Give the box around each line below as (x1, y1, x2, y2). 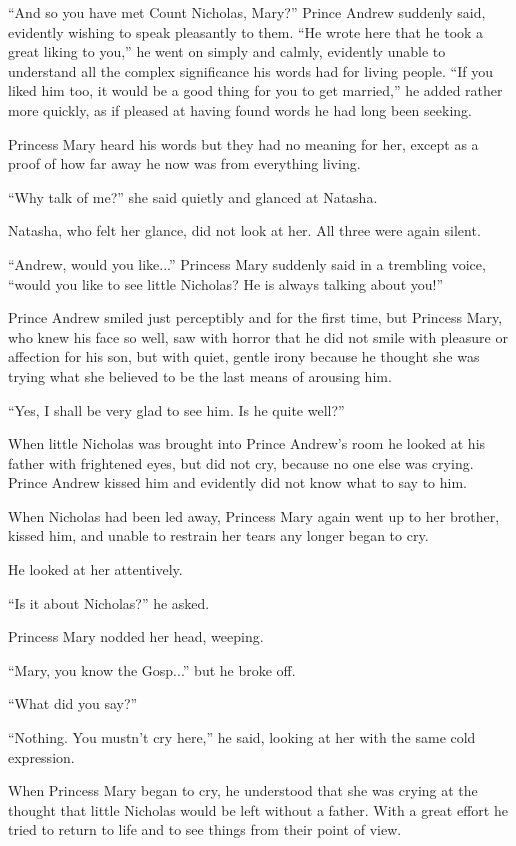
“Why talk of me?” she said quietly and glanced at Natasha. (8, 186, 378, 207)
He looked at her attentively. (8, 559, 183, 580)
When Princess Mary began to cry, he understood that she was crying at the (8, 780, 478, 801)
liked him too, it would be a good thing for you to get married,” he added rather (8, 80, 503, 101)
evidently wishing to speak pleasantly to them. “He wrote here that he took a (8, 21, 484, 42)
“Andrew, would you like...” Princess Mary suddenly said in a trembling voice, (8, 253, 486, 274)
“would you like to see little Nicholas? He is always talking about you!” (8, 273, 444, 294)
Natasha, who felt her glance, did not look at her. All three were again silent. (8, 220, 481, 241)
